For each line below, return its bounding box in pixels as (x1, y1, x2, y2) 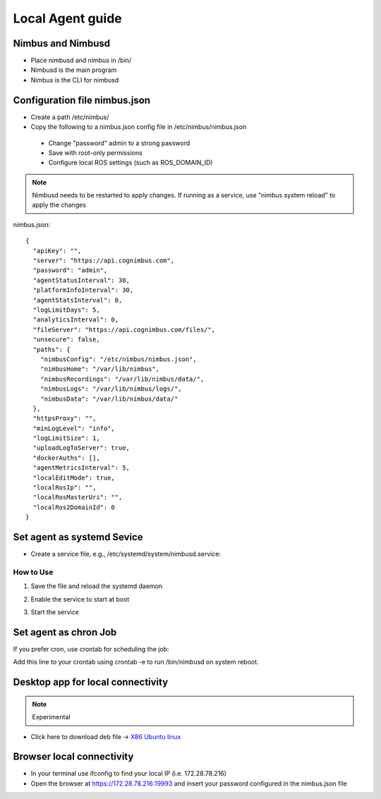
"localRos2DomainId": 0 (32, 503, 116, 511)
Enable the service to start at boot (30, 594, 130, 603)
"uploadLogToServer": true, (32, 444, 131, 452)
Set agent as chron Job (13, 626, 117, 638)
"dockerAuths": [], (32, 453, 100, 462)
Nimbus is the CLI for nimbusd (30, 75, 119, 84)
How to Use (13, 567, 54, 577)
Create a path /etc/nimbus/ (30, 113, 109, 121)
